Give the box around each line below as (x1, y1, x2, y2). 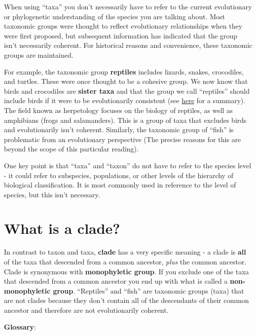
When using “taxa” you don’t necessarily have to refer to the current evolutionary (4, 1, 252, 11)
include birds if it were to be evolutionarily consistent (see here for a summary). (4, 95, 246, 106)
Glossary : (4, 321, 36, 332)
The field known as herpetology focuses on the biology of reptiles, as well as (4, 105, 233, 115)
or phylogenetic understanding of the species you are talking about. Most (4, 11, 225, 21)
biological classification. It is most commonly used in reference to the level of (4, 180, 236, 190)
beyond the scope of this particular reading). (4, 144, 139, 154)
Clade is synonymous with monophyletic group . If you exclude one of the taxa (4, 266, 249, 276)
